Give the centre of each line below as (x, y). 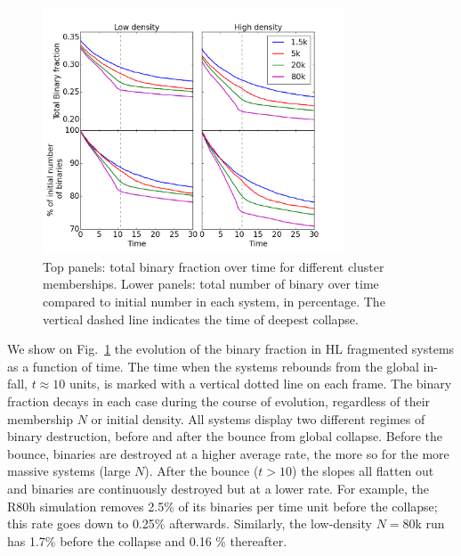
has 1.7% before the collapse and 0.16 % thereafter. (147, 540)
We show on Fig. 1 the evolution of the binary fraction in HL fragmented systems (231, 349)
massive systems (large (69, 471)
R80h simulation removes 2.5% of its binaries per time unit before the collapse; (222, 506)
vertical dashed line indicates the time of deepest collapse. (201, 319)
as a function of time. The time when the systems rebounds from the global (213, 366)
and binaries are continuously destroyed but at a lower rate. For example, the (218, 488)
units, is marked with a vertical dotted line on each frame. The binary (260, 384)
